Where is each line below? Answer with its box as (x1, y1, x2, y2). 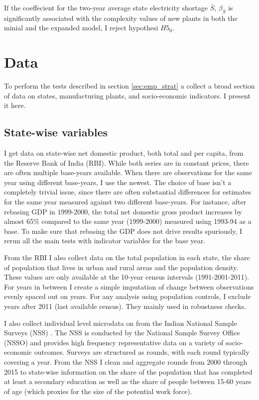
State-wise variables (4, 124, 108, 140)
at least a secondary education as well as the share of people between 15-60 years (4, 376, 252, 387)
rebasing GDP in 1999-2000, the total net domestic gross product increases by (4, 206, 242, 216)
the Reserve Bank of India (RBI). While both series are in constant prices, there (4, 157, 249, 168)
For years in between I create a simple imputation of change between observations (4, 281, 254, 292)
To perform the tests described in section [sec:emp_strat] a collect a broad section (4, 81, 255, 91)
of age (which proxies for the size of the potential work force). (4, 386, 192, 396)
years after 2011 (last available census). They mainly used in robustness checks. (4, 301, 247, 311)
